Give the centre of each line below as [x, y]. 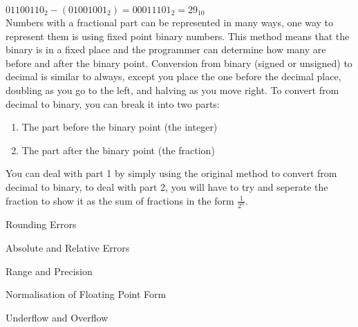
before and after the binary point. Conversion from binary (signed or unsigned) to [179, 63]
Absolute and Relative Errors [68, 247]
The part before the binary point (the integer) [120, 127]
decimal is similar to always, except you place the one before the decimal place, [173, 76]
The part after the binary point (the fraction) [118, 150]
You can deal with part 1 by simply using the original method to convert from [171, 173]
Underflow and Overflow [57, 317]
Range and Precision [49, 271]
